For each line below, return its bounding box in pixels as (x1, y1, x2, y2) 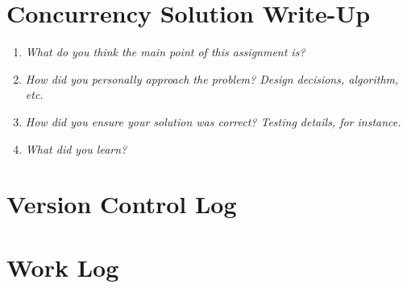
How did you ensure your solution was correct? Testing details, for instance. (25, 113, 401, 130)
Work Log (6, 250, 119, 283)
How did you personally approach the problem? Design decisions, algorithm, (25, 70, 399, 87)
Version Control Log (6, 187, 237, 220)
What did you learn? (25, 140, 127, 157)
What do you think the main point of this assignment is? (25, 43, 305, 60)
